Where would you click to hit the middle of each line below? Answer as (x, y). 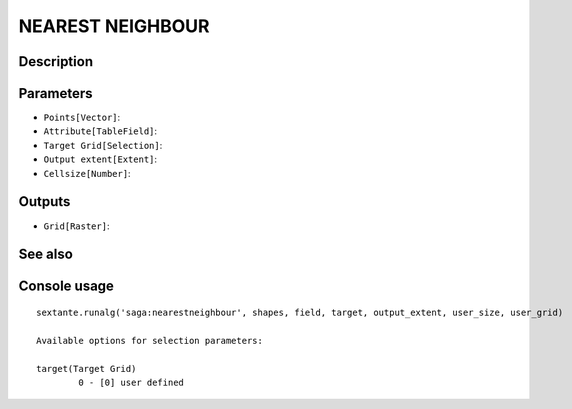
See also (46, 254)
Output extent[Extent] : (100, 159)
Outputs (44, 201)
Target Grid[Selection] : (103, 145)
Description (56, 61)
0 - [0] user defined (131, 382)
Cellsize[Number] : (87, 173)
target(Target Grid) (86, 368)
